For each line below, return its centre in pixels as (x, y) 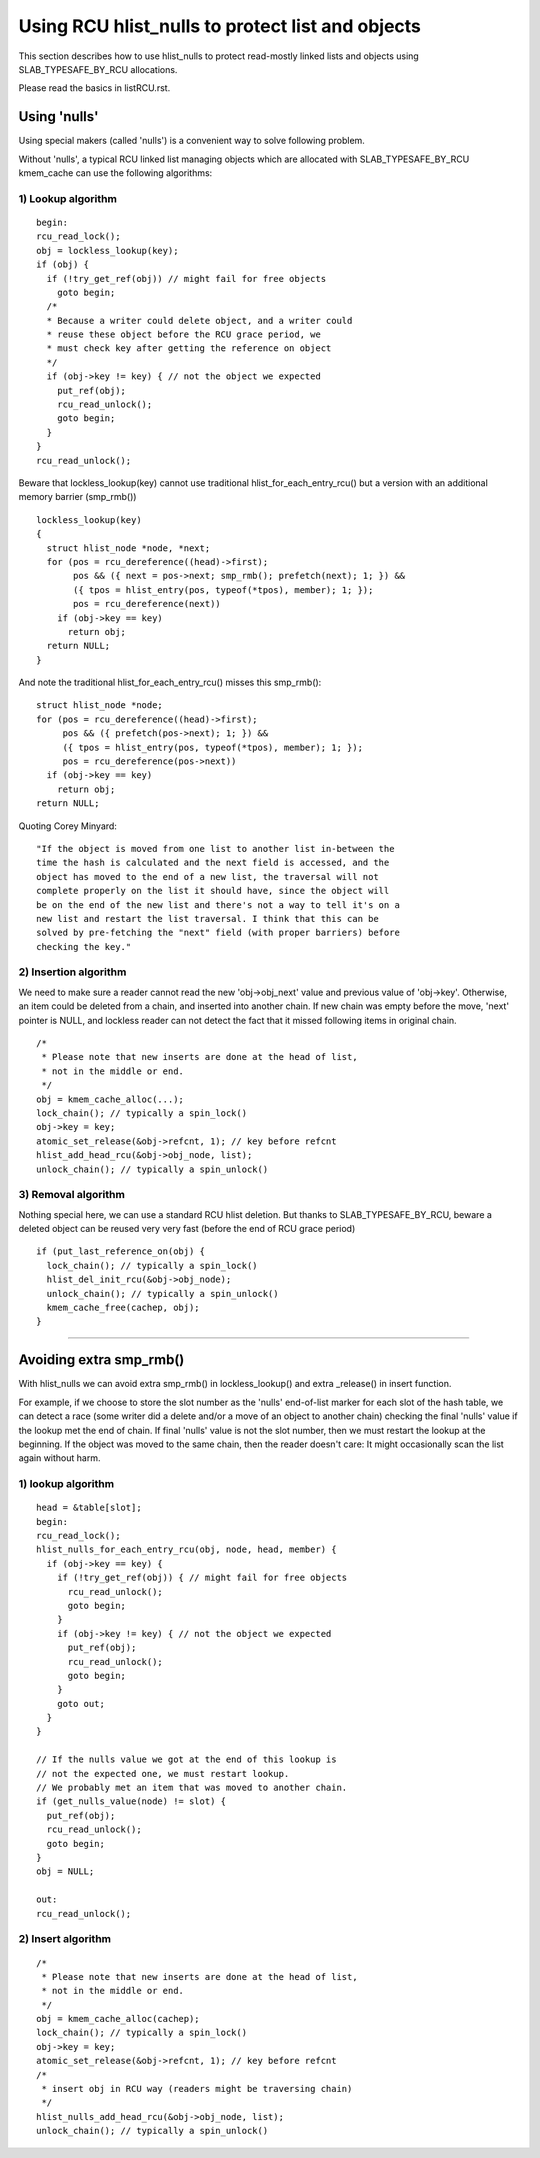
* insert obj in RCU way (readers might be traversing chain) (197, 2089)
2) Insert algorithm (65, 1939)
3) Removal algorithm (71, 1195)
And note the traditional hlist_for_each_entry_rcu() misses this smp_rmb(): (170, 682)
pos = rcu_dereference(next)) (147, 604)
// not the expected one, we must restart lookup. (163, 1773)
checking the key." (84, 946)
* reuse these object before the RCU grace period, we (184, 334)
